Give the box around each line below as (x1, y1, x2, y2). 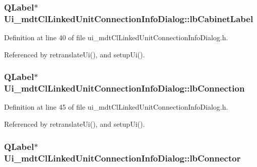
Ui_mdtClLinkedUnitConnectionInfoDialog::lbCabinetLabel (4, 12, 253, 25)
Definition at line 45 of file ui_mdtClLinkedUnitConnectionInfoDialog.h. (4, 102, 228, 112)
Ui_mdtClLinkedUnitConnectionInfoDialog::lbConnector (4, 151, 241, 164)
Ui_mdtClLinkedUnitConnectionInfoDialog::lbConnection (4, 82, 245, 95)
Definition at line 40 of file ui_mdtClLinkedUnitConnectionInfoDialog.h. (4, 32, 228, 43)
